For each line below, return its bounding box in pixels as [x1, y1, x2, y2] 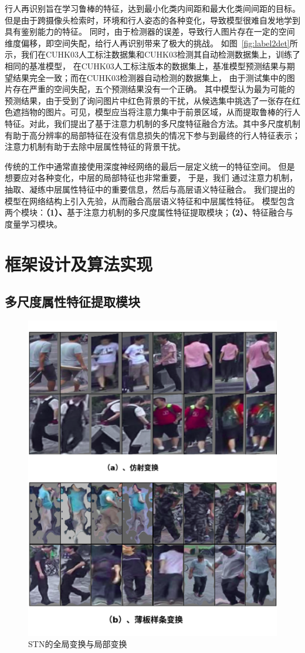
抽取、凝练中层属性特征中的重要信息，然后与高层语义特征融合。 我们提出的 [5, 183, 295, 195]
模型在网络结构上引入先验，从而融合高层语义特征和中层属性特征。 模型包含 [5, 194, 295, 207]
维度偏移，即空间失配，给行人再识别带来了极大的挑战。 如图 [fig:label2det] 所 [5, 36, 298, 49]
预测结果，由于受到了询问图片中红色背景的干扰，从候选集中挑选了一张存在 [5, 94, 292, 106]
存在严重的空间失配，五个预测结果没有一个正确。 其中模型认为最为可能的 [12, 83, 295, 95]
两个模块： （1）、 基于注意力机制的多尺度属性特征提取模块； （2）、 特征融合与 [5, 206, 294, 218]
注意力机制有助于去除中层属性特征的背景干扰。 [5, 140, 185, 153]
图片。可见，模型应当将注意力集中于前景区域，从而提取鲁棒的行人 [45, 106, 300, 118]
